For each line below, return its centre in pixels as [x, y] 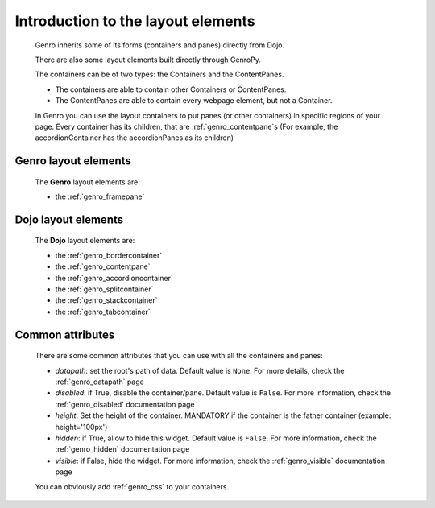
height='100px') [81, 427]
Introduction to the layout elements [135, 21]
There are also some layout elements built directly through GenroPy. [148, 60]
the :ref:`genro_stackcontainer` [106, 300]
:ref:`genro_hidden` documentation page [122, 449]
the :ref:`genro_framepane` [100, 196]
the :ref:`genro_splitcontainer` [104, 289]
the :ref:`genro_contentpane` [103, 266]
